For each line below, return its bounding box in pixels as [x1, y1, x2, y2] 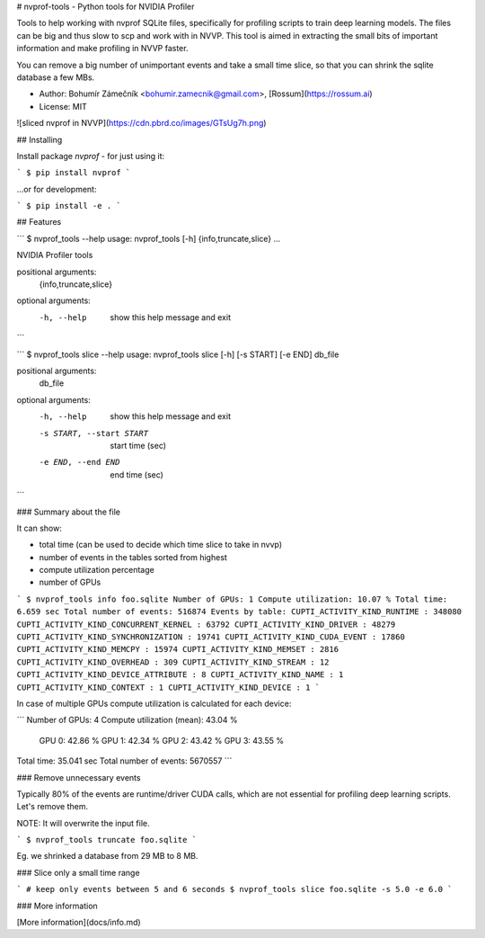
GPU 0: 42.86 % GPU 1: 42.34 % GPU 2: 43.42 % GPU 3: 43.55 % [39, 735, 285, 746]
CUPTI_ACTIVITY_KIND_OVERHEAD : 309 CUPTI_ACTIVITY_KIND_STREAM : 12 [16, 657, 330, 667]
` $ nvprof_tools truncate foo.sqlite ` [16, 835, 198, 845]
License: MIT [39, 101, 87, 112]
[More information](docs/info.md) [16, 917, 141, 928]
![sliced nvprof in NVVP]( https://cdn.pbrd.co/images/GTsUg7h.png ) [16, 118, 267, 129]
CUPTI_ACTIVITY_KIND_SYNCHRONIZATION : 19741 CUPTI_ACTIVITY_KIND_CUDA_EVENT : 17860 [16, 632, 406, 642]
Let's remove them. [16, 801, 89, 812]
